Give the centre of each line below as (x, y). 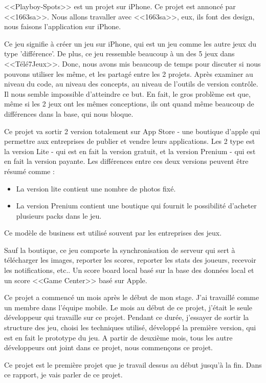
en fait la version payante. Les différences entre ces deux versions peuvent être (126, 161)
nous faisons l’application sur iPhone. (63, 26)
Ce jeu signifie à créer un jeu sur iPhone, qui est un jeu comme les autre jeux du (130, 43)
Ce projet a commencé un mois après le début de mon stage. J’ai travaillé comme (132, 297)
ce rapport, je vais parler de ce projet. (63, 375)
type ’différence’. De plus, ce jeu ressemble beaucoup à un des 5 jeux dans (119, 54)
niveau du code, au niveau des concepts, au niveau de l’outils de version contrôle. (131, 84)
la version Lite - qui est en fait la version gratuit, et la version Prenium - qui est (130, 151)
